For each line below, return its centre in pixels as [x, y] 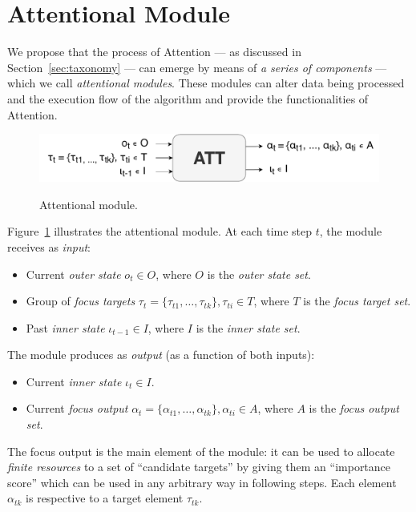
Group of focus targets [81, 301]
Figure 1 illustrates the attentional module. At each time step [160, 231]
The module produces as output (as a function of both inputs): [161, 355]
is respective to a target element [105, 498]
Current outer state [73, 274]
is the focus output [354, 408]
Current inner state [74, 381]
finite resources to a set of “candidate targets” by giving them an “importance [199, 467]
